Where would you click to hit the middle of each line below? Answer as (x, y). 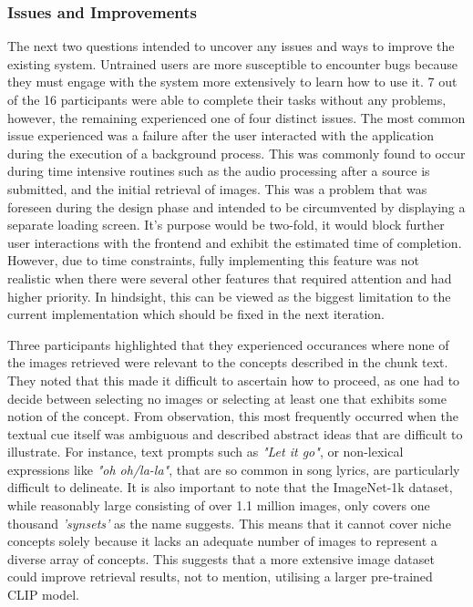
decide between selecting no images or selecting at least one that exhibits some (227, 398)
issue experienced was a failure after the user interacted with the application (221, 135)
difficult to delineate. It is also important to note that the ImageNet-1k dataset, (230, 487)
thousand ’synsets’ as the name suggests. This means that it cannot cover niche (229, 523)
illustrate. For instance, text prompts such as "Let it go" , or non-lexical (206, 452)
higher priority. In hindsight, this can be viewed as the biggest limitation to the (229, 296)
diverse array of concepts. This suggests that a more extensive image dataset (221, 558)
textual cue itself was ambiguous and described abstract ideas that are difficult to (235, 433)
